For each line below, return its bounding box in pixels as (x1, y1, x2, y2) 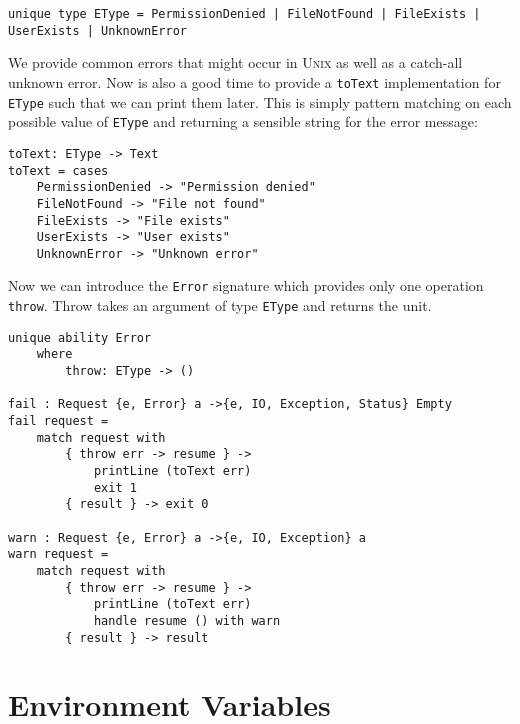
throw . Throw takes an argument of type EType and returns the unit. (8, 295, 432, 316)
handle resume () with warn (93, 613, 281, 628)
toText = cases (8, 163, 109, 178)
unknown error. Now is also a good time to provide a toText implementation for (8, 71, 501, 92)
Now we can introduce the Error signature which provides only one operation (8, 275, 484, 296)
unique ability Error (8, 330, 152, 345)
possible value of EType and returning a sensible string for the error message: (8, 111, 478, 132)
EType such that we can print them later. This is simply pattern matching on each (8, 91, 512, 112)
